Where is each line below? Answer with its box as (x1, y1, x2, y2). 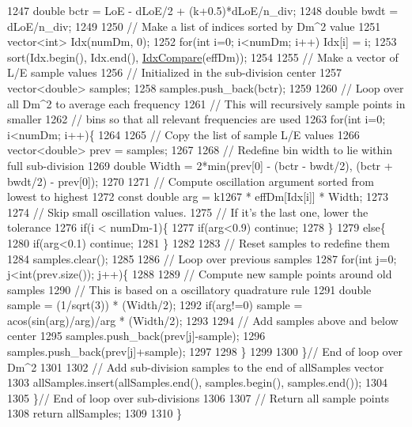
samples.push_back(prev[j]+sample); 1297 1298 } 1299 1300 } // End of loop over (7, 343, 403, 360)
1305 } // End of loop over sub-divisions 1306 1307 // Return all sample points (7, 389, 390, 406)
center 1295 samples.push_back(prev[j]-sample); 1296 (7, 327, 266, 344)
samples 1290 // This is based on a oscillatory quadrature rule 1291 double (7, 281, 372, 297)
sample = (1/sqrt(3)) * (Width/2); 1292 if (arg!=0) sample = (7, 297, 303, 313)
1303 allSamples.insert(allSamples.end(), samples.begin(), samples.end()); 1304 (7, 374, 387, 391)
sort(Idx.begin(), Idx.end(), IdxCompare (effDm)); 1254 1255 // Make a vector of (7, 48, 399, 65)
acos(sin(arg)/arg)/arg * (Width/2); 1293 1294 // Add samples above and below (7, 312, 399, 328)
